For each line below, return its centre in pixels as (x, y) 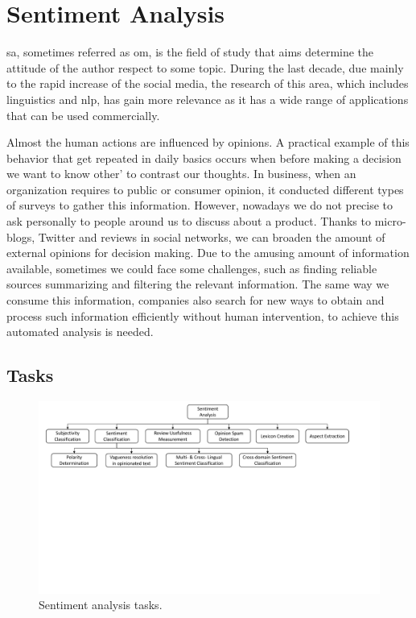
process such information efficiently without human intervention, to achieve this (203, 315)
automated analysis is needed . (80, 332)
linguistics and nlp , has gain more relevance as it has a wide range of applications (208, 99)
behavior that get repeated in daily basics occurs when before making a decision (204, 158)
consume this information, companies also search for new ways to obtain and (196, 300)
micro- (390, 221)
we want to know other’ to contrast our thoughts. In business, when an (181, 174)
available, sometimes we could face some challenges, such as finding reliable (192, 268)
